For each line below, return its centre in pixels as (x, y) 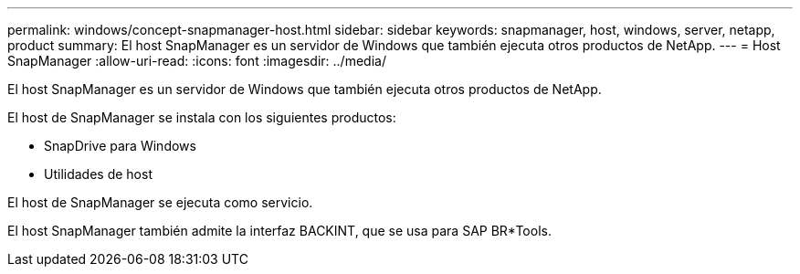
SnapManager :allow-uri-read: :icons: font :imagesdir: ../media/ (197, 61)
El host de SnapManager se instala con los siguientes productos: (202, 117)
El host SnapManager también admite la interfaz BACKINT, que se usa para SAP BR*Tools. (279, 231)
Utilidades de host (98, 174)
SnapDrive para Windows (120, 146)
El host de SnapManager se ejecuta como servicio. (160, 202)
